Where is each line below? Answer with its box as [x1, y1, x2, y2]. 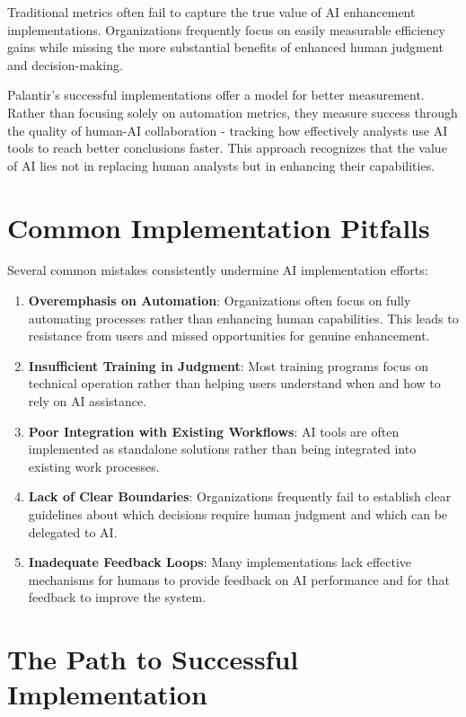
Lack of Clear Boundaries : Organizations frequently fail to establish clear [28, 487, 452, 506]
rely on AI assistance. [28, 392, 147, 411]
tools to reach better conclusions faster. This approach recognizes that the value [7, 138, 447, 157]
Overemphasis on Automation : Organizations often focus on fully [28, 291, 411, 310]
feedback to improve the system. [28, 588, 207, 606]
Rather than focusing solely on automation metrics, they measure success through [7, 102, 458, 121]
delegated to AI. [28, 522, 118, 541]
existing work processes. [28, 456, 160, 475]
